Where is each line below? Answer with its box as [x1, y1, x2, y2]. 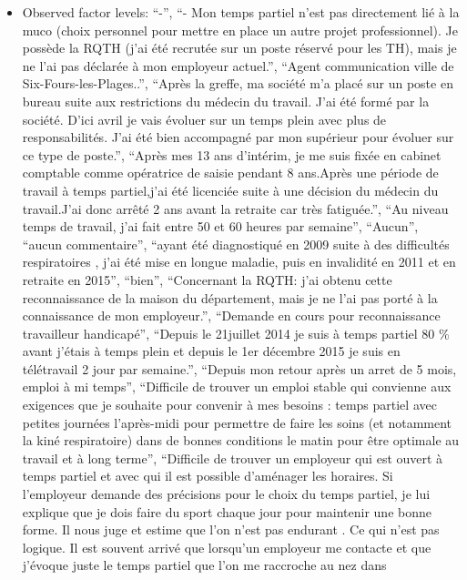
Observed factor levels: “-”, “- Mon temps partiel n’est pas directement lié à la [22, 3, 460, 21]
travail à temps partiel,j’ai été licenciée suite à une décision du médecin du [22, 180, 439, 199]
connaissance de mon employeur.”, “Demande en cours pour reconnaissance [22, 306, 441, 325]
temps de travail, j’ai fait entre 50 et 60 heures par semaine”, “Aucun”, [22, 217, 419, 236]
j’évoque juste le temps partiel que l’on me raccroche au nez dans [22, 555, 387, 575]
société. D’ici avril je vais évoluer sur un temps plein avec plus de [22, 109, 387, 128]
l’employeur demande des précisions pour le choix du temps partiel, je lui [22, 484, 431, 504]
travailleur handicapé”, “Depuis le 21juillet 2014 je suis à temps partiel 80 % [22, 323, 450, 342]
